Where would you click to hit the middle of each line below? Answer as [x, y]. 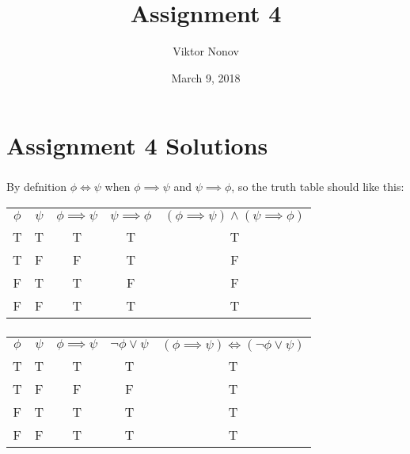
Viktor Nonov [206, 51]
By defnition [37, 187]
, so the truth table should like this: [318, 187]
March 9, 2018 [206, 77]
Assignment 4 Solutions [137, 145]
